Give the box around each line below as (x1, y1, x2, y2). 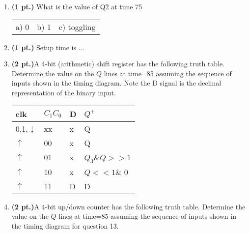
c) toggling (58, 21, 96, 32)
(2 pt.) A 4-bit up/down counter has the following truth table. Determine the (11, 201, 246, 211)
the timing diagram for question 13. (11, 220, 119, 231)
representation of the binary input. (11, 87, 116, 97)
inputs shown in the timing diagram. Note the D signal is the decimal (11, 78, 221, 88)
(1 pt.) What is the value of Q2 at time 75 (11, 1, 142, 11)
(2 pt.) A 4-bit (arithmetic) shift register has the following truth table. (11, 58, 225, 69)
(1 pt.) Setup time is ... (11, 42, 84, 52)
